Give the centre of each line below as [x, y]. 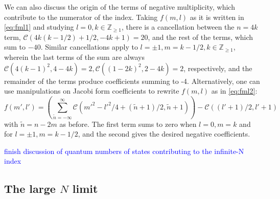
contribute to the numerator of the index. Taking [81, 17]
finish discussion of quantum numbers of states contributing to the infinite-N [124, 151]
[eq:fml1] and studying [39, 27]
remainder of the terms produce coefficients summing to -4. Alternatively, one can [132, 81]
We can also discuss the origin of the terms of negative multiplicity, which [120, 7]
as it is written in [217, 17]
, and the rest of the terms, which [201, 37]
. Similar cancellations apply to [89, 47]
